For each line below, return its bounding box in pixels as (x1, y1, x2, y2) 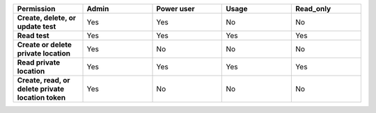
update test (17, 21, 56, 31)
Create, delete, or (17, 13, 77, 22)
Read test (17, 31, 49, 40)
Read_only (295, 4, 331, 13)
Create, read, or (17, 76, 70, 85)
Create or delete (17, 40, 72, 49)
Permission (17, 4, 56, 13)
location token (17, 93, 66, 102)
